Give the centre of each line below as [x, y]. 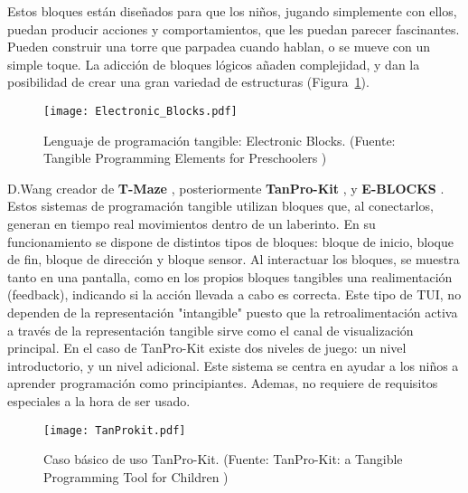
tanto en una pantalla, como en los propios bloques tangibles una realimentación [230, 276]
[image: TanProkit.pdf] [115, 430]
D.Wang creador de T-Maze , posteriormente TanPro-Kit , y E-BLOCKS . [226, 188]
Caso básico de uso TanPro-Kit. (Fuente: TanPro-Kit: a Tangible [223, 459]
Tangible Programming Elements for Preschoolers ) [185, 158]
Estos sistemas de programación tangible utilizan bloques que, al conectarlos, [220, 206]
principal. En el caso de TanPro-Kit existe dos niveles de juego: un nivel [207, 348]
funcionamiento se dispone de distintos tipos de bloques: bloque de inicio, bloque [231, 241]
